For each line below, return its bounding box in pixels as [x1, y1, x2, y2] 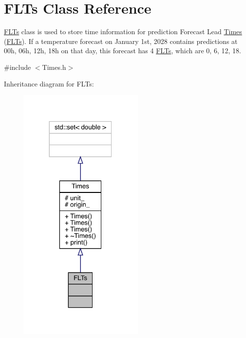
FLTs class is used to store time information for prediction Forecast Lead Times [4, 26, 242, 37]
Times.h [42, 62, 66, 72]
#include [4, 62, 31, 72]
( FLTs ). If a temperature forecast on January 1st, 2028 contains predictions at [4, 36, 238, 46]
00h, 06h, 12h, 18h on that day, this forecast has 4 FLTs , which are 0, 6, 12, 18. [4, 45, 241, 56]
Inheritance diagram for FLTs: [4, 78, 94, 88]
